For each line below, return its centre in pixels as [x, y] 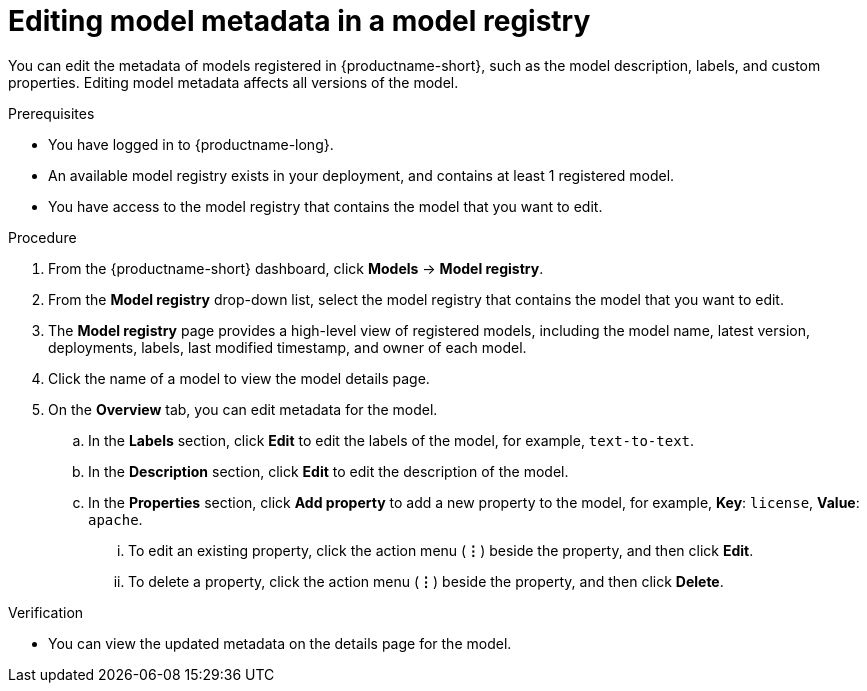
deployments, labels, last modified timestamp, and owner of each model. [287, 347]
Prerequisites [51, 113]
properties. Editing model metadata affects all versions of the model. [233, 82]
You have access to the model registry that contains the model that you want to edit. [325, 206]
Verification [46, 612]
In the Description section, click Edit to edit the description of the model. [328, 471]
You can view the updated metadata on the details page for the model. [280, 643]
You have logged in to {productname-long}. [191, 144]
